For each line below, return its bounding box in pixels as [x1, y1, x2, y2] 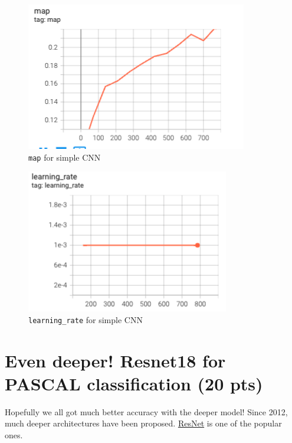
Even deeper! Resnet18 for [5, 348, 226, 372]
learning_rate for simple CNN [28, 313, 143, 325]
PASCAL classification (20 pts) [5, 371, 263, 395]
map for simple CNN [28, 151, 101, 163]
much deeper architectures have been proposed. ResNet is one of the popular [5, 417, 282, 429]
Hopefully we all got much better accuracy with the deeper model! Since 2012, [5, 405, 288, 418]
